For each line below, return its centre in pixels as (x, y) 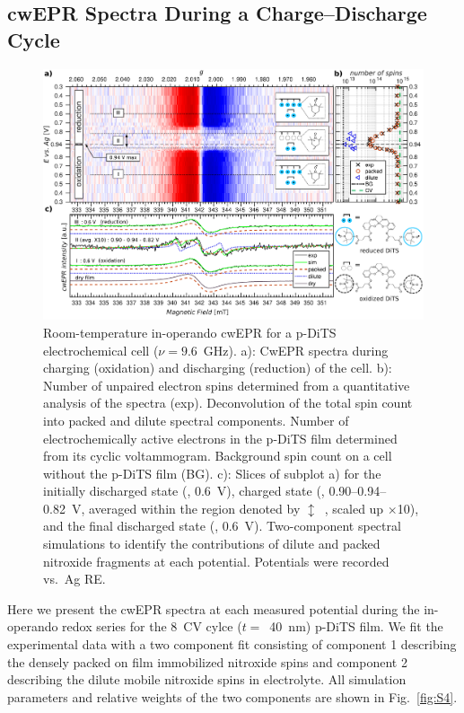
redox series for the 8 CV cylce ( (152, 626)
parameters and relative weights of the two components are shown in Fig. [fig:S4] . (232, 696)
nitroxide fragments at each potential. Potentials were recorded (216, 561)
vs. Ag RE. (74, 579)
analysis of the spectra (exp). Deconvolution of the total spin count (228, 403)
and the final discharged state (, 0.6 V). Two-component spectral (222, 526)
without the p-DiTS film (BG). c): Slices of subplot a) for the (212, 473)
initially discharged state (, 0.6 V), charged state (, (184, 491)
